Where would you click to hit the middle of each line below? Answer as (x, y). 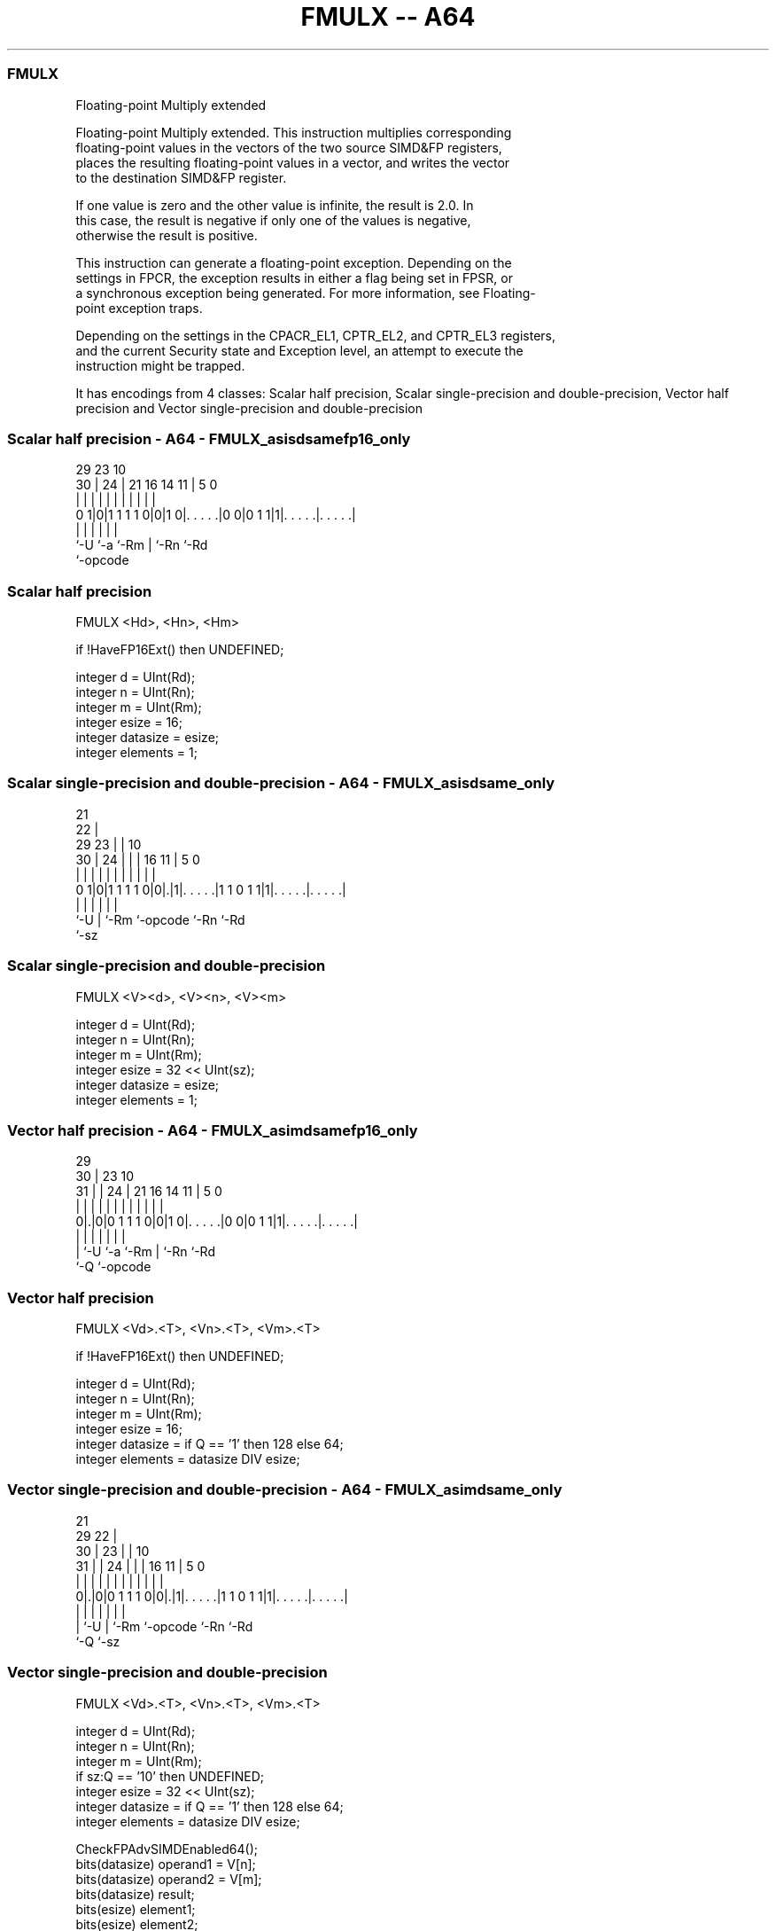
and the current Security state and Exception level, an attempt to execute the (299, 350)
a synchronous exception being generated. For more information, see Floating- (306, 293)
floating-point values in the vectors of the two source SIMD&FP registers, (289, 147)
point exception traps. (139, 308)
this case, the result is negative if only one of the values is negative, (273, 220)
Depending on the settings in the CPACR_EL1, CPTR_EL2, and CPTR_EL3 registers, (316, 335)
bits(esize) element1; (136, 1909)
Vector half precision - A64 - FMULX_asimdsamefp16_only (213, 1130)
